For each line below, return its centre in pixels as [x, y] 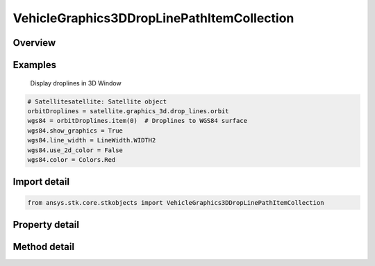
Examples [35, 65]
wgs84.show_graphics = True [75, 131]
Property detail [46, 225]
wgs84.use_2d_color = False [75, 150]
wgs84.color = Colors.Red [72, 159]
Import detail [41, 182]
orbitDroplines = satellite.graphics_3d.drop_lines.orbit [128, 111]
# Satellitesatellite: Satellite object [97, 101]
